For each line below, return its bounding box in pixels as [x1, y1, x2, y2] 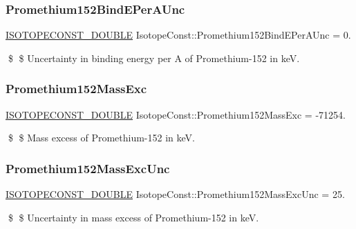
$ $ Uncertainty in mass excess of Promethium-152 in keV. [8, 210, 259, 224]
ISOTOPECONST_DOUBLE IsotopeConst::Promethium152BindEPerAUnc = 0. [6, 28, 351, 42]
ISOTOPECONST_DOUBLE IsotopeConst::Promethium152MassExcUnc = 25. [6, 187, 345, 201]
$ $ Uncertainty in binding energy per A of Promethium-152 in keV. [8, 50, 300, 65]
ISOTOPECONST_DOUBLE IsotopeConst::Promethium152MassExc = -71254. [6, 107, 346, 121]
